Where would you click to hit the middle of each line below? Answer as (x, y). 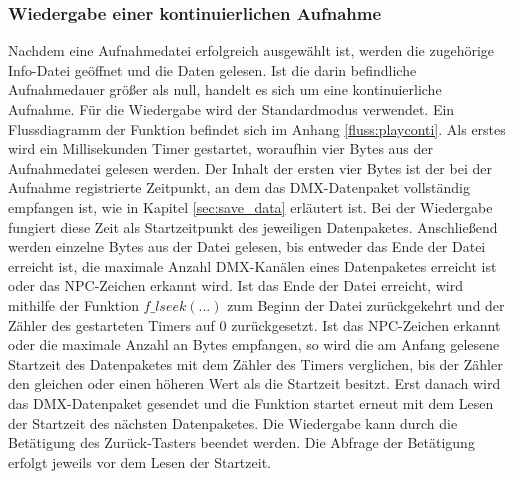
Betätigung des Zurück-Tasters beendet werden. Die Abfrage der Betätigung (241, 442)
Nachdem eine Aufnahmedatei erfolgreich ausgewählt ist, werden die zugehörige (251, 50)
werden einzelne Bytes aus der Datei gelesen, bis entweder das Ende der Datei (247, 246)
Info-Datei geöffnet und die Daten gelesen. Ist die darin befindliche (212, 69)
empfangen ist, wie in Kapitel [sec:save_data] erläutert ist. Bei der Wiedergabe (250, 206)
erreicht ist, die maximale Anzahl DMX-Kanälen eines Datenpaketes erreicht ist (252, 265)
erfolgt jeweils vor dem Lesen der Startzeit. (139, 461)
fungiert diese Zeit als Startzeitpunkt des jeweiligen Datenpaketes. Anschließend (253, 226)
